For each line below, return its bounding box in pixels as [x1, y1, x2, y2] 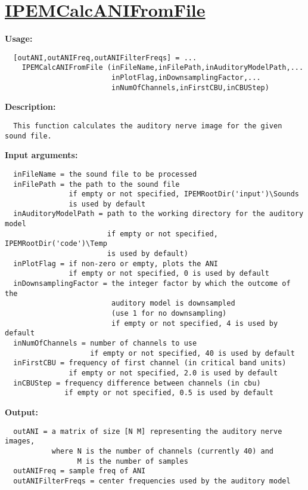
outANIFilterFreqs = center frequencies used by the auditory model [13, 476, 291, 485]
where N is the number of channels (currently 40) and [51, 446, 274, 455]
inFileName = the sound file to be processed [13, 170, 197, 178]
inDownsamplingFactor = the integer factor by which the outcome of [13, 279, 291, 288]
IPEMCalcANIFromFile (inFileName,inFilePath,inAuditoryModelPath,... [21, 63, 304, 72]
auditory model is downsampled [111, 299, 235, 308]
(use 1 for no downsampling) [111, 309, 227, 318]
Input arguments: [5, 149, 78, 161]
